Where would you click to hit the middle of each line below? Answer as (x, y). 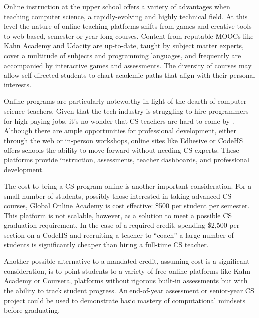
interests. (18, 84)
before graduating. (32, 310)
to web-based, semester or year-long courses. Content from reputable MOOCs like (129, 36)
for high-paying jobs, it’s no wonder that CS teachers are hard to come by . (119, 120)
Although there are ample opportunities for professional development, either (120, 130)
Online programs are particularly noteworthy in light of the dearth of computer (125, 101)
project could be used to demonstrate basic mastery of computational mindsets (125, 300)
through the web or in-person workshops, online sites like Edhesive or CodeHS (124, 140)
